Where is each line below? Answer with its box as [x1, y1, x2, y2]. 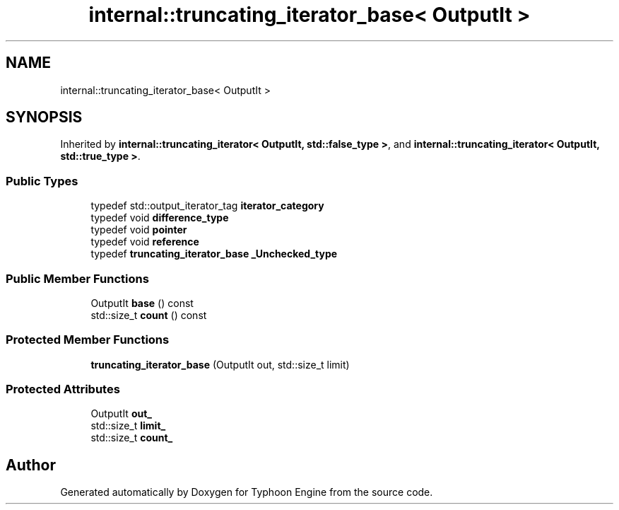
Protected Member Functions [6, 332, 170, 347]
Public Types [6, 173, 78, 188]
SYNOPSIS [6, 108, 83, 127]
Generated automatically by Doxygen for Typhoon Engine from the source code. [60, 486, 433, 499]
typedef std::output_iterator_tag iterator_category [90, 199, 324, 212]
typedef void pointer [90, 224, 187, 236]
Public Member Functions [6, 271, 149, 286]
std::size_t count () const [90, 308, 207, 321]
